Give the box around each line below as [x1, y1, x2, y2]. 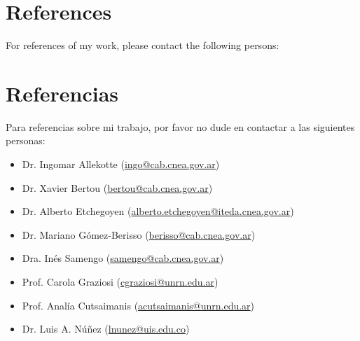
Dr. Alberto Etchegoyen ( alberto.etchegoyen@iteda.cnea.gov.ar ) [22, 204, 294, 218]
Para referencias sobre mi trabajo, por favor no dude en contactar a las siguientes [6, 119, 355, 134]
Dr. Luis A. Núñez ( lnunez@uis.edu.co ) [22, 321, 190, 336]
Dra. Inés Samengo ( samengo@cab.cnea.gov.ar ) [22, 251, 224, 265]
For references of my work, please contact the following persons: [6, 38, 279, 53]
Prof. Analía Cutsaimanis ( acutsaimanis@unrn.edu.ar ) [22, 298, 255, 312]
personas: [6, 133, 46, 148]
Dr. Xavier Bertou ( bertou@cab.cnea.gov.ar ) [22, 180, 213, 195]
